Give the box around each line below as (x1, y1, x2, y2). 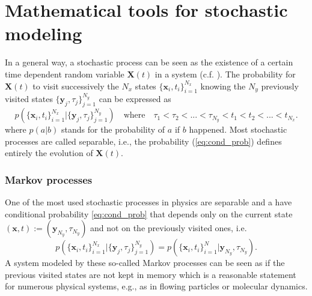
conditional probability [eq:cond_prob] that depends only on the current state (5, 207, 293, 220)
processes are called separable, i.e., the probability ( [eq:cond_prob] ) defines (5, 134, 282, 147)
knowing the (200, 79, 246, 92)
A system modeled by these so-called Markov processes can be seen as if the (5, 256, 285, 269)
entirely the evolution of (5, 146, 93, 159)
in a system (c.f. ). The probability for (154, 67, 296, 80)
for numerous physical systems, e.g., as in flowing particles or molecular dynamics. (5, 280, 308, 292)
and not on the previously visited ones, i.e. (90, 222, 247, 234)
